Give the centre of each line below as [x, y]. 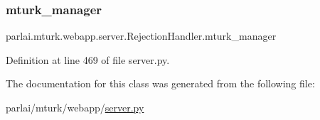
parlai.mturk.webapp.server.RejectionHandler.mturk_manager [141, 36]
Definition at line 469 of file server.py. [88, 59]
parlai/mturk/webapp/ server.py [75, 107]
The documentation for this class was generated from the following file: [160, 83]
